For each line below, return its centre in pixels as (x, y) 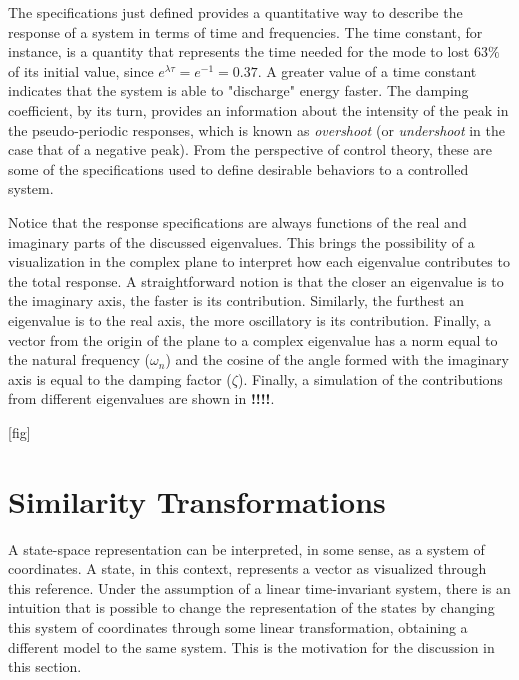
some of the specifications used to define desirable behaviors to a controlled (238, 168)
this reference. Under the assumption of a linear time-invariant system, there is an (259, 587)
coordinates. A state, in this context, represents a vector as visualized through (247, 568)
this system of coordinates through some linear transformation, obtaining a (238, 626)
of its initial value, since (81, 70)
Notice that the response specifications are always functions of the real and (237, 221)
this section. (45, 666)
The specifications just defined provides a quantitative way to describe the (235, 12)
